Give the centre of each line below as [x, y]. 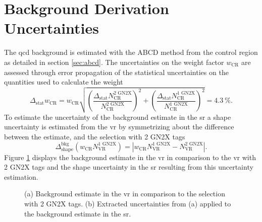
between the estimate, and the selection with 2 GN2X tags [95, 137]
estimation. [21, 176]
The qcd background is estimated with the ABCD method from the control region [131, 52]
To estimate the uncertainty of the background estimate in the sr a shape [118, 117]
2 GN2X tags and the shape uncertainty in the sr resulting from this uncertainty [129, 167]
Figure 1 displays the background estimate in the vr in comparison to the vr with [130, 157]
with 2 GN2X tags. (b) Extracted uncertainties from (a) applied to [128, 204]
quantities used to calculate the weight [64, 82]
